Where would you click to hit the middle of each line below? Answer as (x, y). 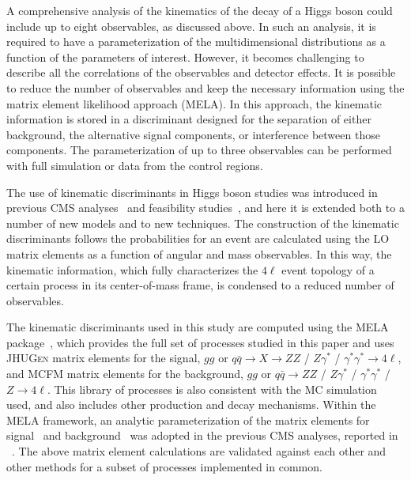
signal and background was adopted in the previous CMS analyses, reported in (202, 435)
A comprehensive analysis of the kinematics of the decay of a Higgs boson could (200, 10)
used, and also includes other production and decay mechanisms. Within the (191, 404)
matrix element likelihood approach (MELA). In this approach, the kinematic (194, 103)
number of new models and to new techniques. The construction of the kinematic (203, 223)
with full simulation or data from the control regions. (135, 165)
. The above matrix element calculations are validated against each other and (199, 451)
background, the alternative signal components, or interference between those (193, 134)
